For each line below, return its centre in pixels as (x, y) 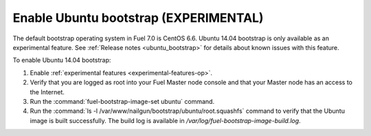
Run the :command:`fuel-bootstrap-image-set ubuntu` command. (122, 101)
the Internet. (47, 92)
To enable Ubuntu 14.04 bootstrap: (62, 60)
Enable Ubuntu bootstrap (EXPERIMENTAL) (138, 18)
